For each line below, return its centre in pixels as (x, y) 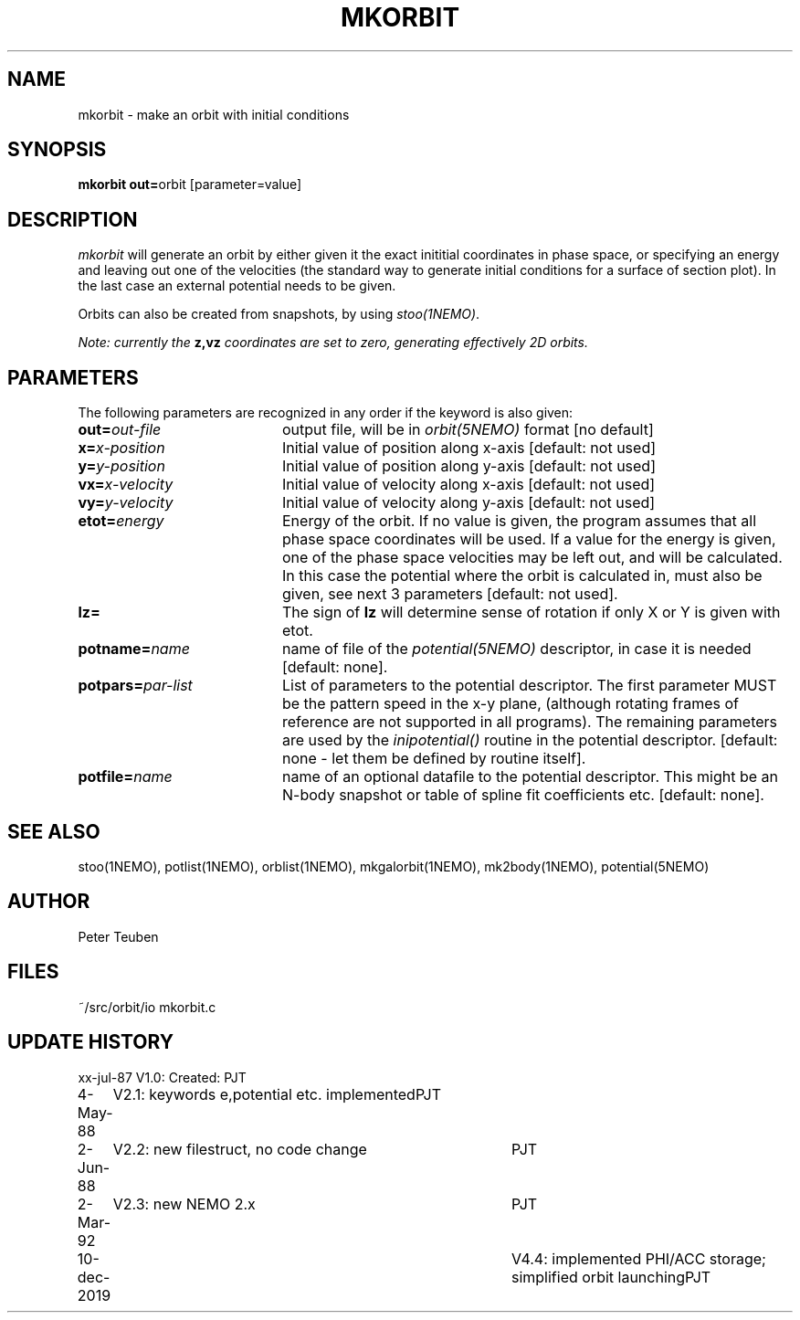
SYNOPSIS (57, 150)
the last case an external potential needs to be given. (237, 286)
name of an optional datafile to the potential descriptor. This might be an (530, 777)
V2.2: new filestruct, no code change (240, 1149)
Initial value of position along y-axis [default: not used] (468, 466)
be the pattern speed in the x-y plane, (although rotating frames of (510, 704)
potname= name (134, 649)
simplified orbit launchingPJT (611, 1277)
